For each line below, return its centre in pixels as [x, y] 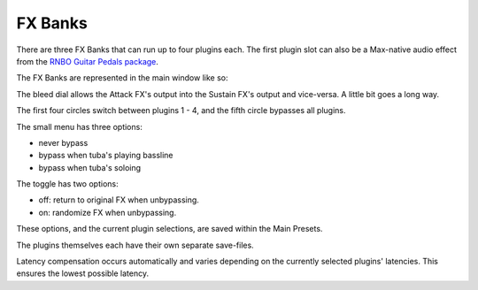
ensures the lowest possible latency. [83, 273]
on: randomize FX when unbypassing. [108, 212]
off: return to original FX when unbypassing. [119, 200]
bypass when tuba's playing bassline [106, 156]
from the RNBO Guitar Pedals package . [88, 61]
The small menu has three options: [80, 126]
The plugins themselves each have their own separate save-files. [135, 245]
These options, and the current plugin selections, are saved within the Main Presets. [170, 229]
